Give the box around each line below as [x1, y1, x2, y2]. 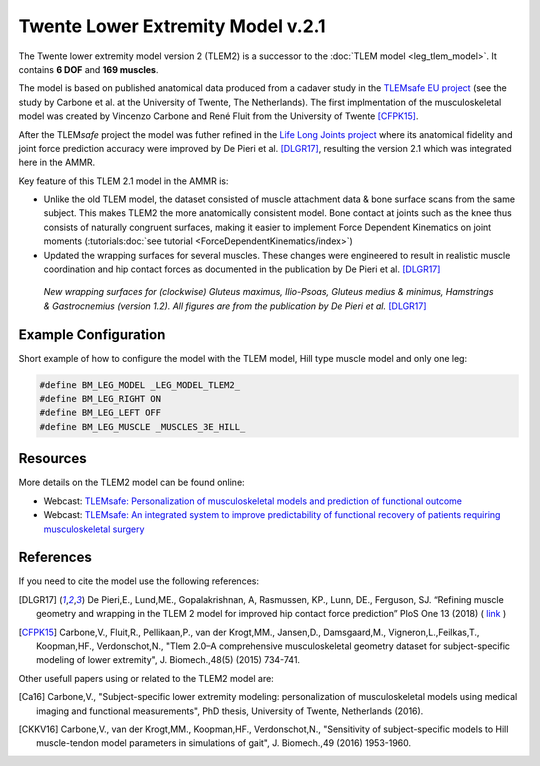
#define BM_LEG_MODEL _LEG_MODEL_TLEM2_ [39, 379, 240, 390]
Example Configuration [18, 326, 166, 343]
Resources [18, 450, 87, 467]
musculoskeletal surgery [43, 523, 145, 535]
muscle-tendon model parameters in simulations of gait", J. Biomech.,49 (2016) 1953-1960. [36, 737, 412, 749]
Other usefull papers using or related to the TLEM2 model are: [18, 672, 274, 684]
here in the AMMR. [18, 156, 96, 169]
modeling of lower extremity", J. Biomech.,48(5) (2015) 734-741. [36, 654, 300, 666]
